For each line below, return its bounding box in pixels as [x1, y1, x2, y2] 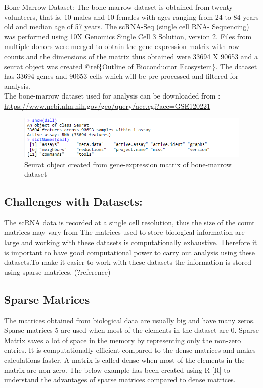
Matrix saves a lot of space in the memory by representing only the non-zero [4, 334, 241, 345]
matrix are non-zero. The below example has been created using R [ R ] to [4, 364, 230, 375]
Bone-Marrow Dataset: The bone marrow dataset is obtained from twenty [4, 2, 233, 12]
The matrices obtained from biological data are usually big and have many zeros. [4, 315, 255, 325]
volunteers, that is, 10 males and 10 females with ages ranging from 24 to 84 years [4, 11, 259, 22]
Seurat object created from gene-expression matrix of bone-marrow [24, 159, 232, 169]
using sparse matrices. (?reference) [4, 266, 111, 277]
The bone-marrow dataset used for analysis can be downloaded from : [4, 90, 221, 101]
